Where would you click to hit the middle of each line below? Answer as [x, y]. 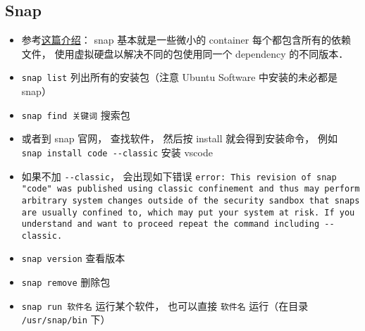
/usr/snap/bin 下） [66, 319]
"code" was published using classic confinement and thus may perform [191, 189]
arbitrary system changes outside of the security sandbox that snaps [191, 200]
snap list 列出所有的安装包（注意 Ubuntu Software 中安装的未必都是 [180, 77]
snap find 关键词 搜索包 [76, 114]
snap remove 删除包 [66, 282]
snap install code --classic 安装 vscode [117, 152]
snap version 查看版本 [73, 258]
